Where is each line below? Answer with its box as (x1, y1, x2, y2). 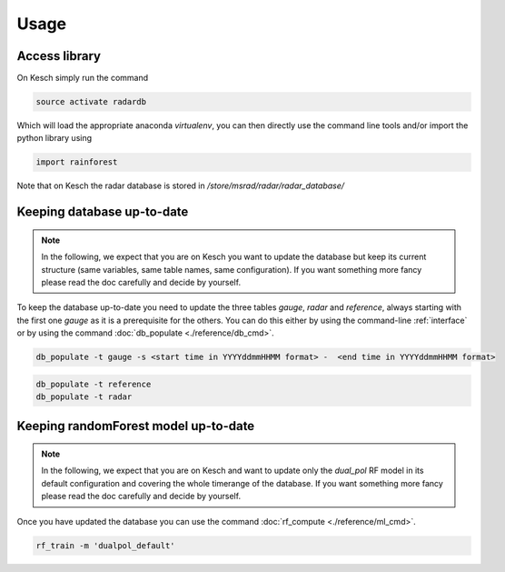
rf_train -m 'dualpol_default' (35, 540, 176, 550)
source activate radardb (35, 96, 147, 107)
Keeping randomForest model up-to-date (16, 418, 255, 434)
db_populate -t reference (35, 378, 152, 389)
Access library (16, 48, 102, 64)
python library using (16, 133, 93, 144)
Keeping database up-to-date (16, 205, 189, 220)
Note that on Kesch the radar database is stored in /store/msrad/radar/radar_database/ (16, 180, 345, 191)
